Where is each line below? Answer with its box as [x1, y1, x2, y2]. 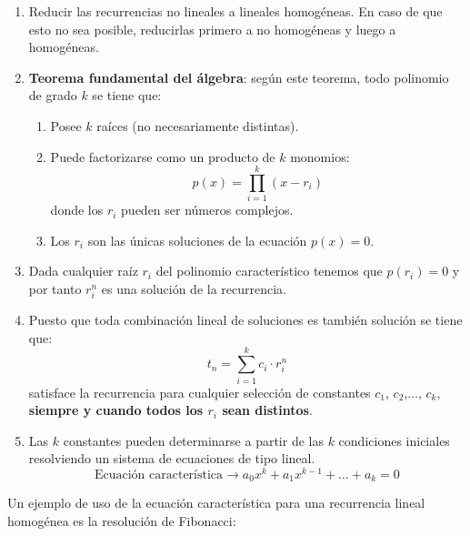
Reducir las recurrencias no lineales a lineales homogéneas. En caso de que [28, 2, 443, 20]
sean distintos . [222, 400, 313, 420]
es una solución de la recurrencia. [101, 279, 287, 298]
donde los [50, 200, 104, 219]
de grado [28, 86, 77, 105]
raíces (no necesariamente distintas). [96, 116, 299, 135]
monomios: [290, 147, 350, 166]
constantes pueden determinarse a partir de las [63, 430, 324, 450]
